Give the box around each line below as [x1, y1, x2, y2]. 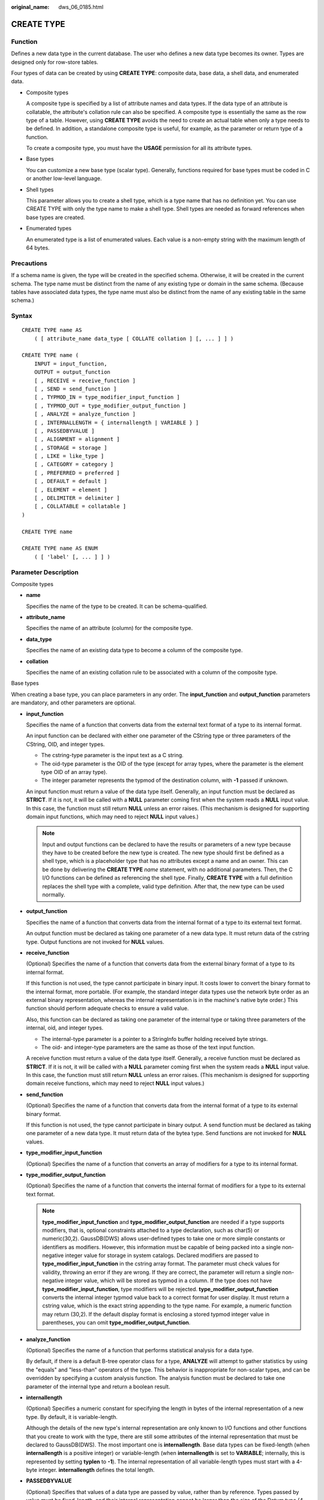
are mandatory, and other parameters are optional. [11, 699, 136, 706]
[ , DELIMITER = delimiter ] [34, 495, 120, 502]
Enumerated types [26, 225, 72, 232]
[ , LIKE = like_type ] [34, 453, 104, 460]
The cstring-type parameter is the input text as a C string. [41, 752, 184, 759]
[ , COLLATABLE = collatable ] [34, 503, 127, 510]
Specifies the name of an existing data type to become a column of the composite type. [26, 647, 243, 654]
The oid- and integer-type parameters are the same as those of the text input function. [41, 1043, 255, 1051]
